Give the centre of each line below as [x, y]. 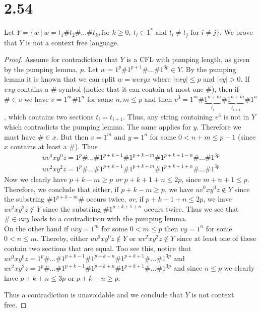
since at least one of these [217, 238]
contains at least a [39, 146]
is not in [236, 116]
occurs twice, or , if [115, 199]
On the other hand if [36, 228]
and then [158, 99]
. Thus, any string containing [168, 116]
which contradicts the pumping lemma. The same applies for [97, 127]
